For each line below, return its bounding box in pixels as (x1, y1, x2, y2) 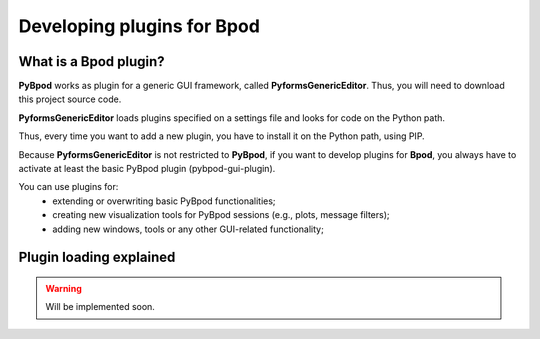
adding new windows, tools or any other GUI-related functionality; (52, 223, 324, 235)
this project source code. (18, 93, 122, 105)
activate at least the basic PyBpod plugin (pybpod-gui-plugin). (18, 163, 276, 175)
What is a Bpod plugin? (18, 53, 165, 70)
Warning (45, 282, 82, 294)
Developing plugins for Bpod (18, 15, 260, 37)
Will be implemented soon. (45, 301, 155, 313)
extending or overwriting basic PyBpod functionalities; (52, 195, 276, 207)
